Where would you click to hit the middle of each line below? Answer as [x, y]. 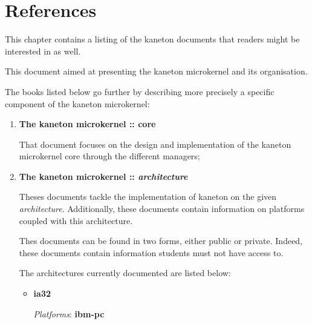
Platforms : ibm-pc [69, 313]
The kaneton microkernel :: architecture [103, 176]
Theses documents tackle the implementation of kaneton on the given [148, 197]
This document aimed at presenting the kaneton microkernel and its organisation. [156, 71]
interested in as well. [43, 51]
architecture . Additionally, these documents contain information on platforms [162, 209]
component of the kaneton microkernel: [77, 103]
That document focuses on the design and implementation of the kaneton [155, 144]
